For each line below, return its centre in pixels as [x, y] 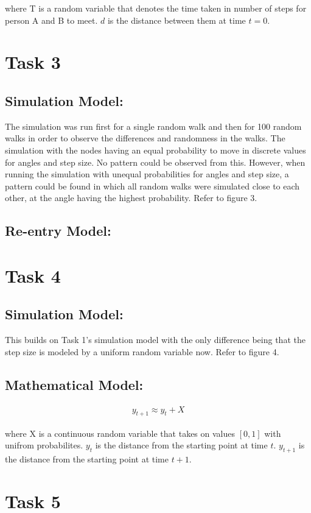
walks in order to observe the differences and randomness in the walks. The [145, 138]
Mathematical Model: [74, 384]
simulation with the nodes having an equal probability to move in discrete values [155, 150]
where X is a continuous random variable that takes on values [120, 433]
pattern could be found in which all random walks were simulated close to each [152, 186]
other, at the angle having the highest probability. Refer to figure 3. [131, 198]
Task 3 [33, 62]
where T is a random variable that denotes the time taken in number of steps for [156, 8]
